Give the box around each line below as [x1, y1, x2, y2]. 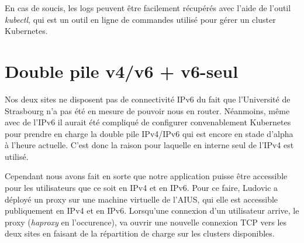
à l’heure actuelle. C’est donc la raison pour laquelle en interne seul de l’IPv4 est [5, 139, 294, 151]
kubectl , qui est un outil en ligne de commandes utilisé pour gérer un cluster [5, 13, 276, 25]
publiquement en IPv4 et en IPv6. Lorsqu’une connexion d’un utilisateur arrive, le [5, 204, 299, 217]
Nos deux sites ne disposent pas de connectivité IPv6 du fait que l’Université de [5, 93, 291, 105]
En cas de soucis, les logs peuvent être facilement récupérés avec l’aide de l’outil [5, 2, 291, 13]
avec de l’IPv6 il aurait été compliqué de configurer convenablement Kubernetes [5, 116, 291, 128]
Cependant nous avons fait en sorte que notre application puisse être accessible [5, 170, 288, 182]
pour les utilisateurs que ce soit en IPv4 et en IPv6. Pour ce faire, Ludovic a [5, 182, 278, 194]
